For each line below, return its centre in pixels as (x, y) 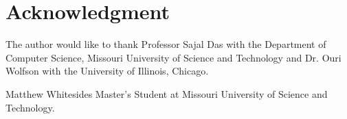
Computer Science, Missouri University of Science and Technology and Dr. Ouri (173, 57)
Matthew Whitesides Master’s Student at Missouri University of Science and (167, 93)
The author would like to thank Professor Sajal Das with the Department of (166, 44)
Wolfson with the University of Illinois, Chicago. (107, 71)
